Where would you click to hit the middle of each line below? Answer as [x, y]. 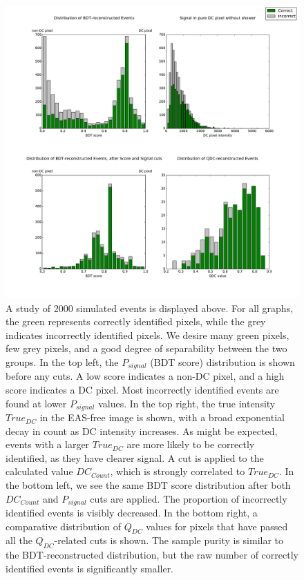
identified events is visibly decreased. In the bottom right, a [132, 513]
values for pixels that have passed [217, 526]
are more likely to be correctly [191, 444]
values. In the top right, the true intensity [187, 403]
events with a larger [48, 444]
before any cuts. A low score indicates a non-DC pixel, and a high [145, 376]
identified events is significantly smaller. [90, 568]
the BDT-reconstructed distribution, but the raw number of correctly [152, 555]
